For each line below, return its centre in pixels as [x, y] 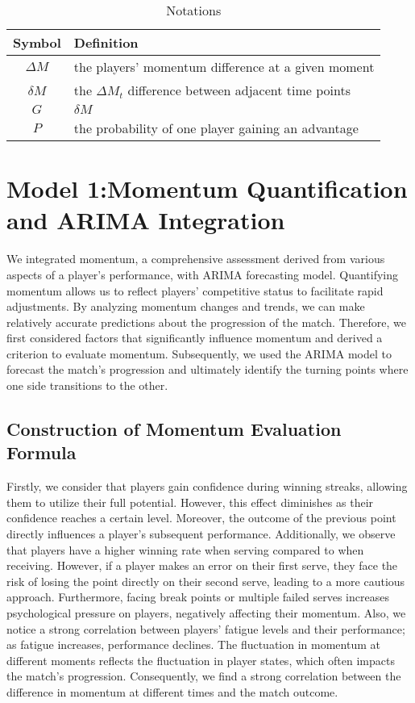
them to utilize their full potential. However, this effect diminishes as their [190, 502]
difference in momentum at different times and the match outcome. [172, 691]
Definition [106, 42]
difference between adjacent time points [239, 90]
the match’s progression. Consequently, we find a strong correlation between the [204, 676]
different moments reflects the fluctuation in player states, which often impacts [201, 660]
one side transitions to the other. [87, 385]
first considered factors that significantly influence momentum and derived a [195, 338]
